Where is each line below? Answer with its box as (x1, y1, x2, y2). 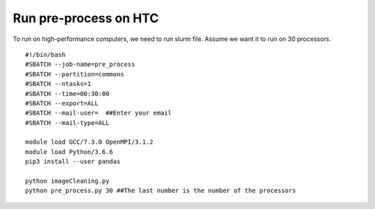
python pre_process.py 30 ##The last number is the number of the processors (25, 187, 297, 194)
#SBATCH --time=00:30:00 (25, 90, 110, 97)
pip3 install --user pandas (25, 158, 121, 166)
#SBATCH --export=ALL (25, 99, 99, 107)
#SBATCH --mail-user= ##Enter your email (25, 109, 172, 117)
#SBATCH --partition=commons (25, 70, 124, 78)
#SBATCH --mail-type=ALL (25, 119, 110, 126)
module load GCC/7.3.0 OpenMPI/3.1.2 (25, 138, 154, 146)
